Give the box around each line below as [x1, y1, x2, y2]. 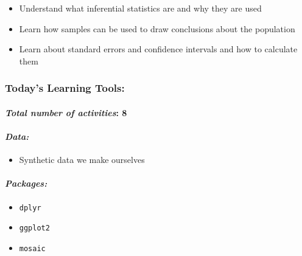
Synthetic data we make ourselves [19, 153, 145, 166]
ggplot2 [19, 224, 50, 233]
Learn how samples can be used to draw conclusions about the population [19, 22, 295, 35]
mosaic [19, 244, 46, 253]
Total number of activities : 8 [5, 106, 127, 119]
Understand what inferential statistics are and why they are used [19, 2, 262, 14]
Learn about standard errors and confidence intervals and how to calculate [19, 43, 298, 55]
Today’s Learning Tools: [5, 80, 125, 95]
